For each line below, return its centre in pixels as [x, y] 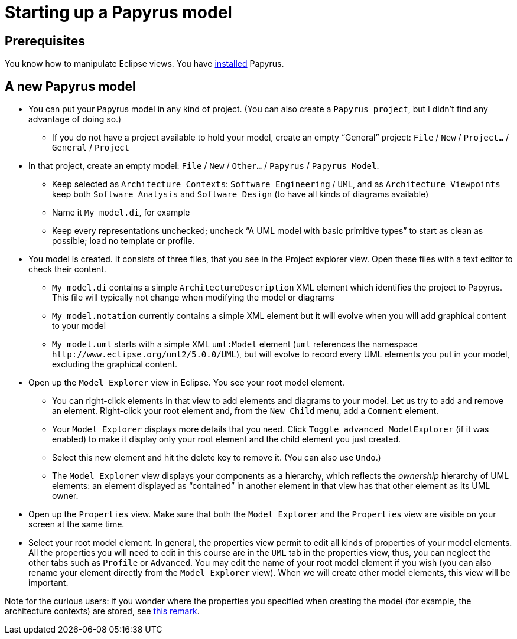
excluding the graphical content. [115, 364]
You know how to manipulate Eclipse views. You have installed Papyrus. [144, 64]
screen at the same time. [77, 524]
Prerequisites [45, 41]
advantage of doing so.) [75, 119]
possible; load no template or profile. [123, 241]
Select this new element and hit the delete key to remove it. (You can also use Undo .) [217, 458]
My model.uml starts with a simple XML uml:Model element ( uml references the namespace [235, 344]
